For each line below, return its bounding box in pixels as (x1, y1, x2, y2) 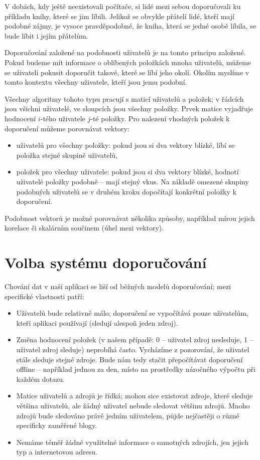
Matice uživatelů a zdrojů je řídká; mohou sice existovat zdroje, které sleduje (16, 390, 253, 401)
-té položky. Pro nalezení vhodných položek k (90, 113, 230, 123)
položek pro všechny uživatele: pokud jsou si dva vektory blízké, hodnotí (16, 166, 239, 177)
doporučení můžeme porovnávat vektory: (5, 123, 129, 133)
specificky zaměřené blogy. (16, 420, 97, 430)
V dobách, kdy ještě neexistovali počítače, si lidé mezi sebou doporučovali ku (5, 1, 241, 11)
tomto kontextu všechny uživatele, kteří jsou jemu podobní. (5, 77, 187, 87)
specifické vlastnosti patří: (5, 291, 84, 301)
